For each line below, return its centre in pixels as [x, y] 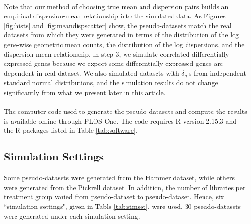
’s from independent [217, 72]
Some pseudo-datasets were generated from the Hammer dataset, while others [119, 178]
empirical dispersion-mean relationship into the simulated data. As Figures [115, 16]
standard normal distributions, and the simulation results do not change [111, 83]
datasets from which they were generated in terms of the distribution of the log [122, 35]
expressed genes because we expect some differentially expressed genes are [114, 63]
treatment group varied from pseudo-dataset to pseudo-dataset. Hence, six [114, 197]
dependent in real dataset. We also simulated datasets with [92, 72]
